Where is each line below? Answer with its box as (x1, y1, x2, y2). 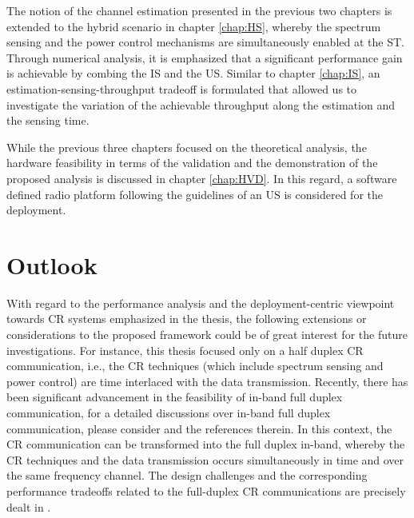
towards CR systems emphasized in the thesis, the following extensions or (6, 310, 367, 327)
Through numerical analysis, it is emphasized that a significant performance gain (6, 49, 403, 66)
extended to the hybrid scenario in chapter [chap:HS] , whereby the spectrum (6, 18, 381, 34)
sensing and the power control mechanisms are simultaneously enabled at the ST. (6, 34, 404, 50)
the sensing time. (6, 112, 90, 129)
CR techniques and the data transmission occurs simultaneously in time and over (6, 451, 404, 468)
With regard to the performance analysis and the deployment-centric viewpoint (6, 294, 395, 311)
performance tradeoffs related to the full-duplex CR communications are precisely (6, 482, 406, 499)
